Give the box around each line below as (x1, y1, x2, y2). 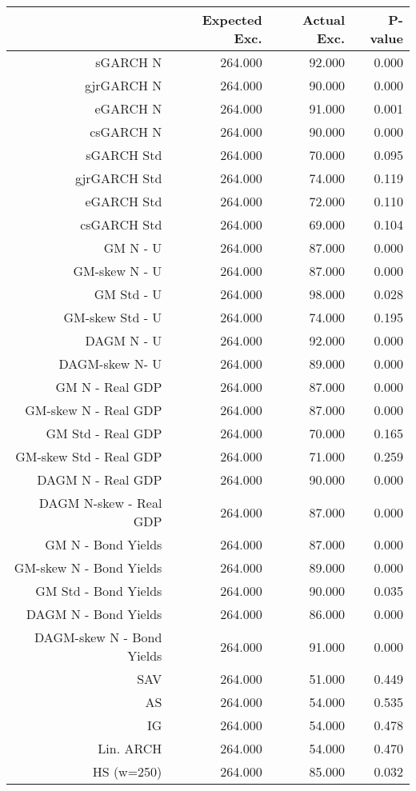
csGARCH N (90, 122, 162, 141)
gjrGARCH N (84, 76, 162, 94)
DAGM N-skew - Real (38, 493, 162, 512)
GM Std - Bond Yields (35, 581, 162, 600)
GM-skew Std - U (63, 308, 162, 326)
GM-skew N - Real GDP (25, 401, 162, 419)
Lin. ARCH (98, 739, 162, 757)
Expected (202, 10, 262, 29)
